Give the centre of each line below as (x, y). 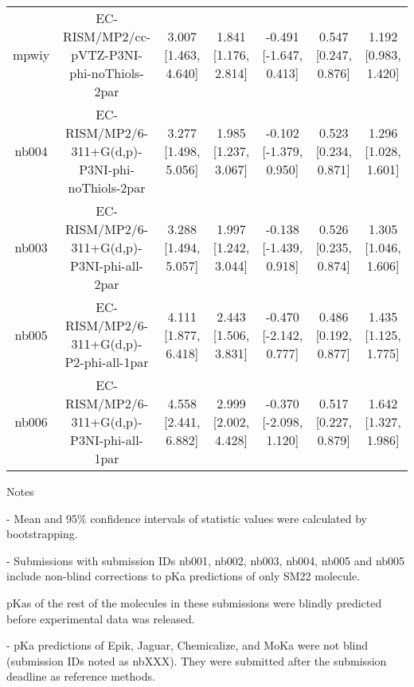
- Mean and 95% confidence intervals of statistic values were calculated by (187, 518)
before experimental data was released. (101, 618)
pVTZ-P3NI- (107, 55)
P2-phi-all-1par (107, 362)
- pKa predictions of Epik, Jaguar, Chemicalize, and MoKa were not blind (187, 645)
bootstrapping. (42, 534)
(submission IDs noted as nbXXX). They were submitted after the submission (197, 660)
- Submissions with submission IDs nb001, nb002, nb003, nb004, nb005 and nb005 (206, 560)
